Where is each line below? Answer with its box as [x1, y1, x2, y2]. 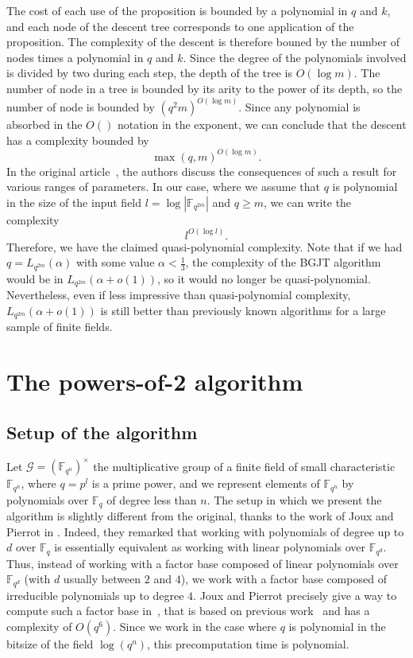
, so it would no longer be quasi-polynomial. [156, 270, 371, 286]
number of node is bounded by [6, 99, 155, 115]
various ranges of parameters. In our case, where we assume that [6, 178, 320, 195]
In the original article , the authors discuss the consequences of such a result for [6, 162, 397, 179]
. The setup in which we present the [206, 491, 382, 508]
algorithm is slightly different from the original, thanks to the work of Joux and [6, 507, 394, 524]
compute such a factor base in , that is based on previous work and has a [6, 602, 370, 619]
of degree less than [106, 491, 197, 508]
